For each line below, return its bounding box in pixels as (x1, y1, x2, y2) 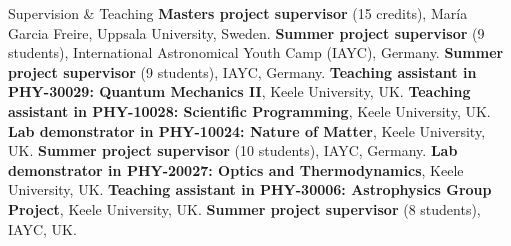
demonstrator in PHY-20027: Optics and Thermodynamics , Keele (8, 159, 464, 180)
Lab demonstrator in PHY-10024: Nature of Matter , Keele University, (8, 120, 486, 141)
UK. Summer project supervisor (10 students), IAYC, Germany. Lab (8, 140, 458, 161)
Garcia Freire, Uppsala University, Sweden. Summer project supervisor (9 (8, 22, 485, 43)
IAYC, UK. (8, 218, 77, 239)
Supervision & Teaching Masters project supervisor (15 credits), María (8, 3, 468, 23)
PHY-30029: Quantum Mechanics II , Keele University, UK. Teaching (8, 81, 471, 102)
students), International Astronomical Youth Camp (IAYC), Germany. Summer (8, 42, 504, 63)
